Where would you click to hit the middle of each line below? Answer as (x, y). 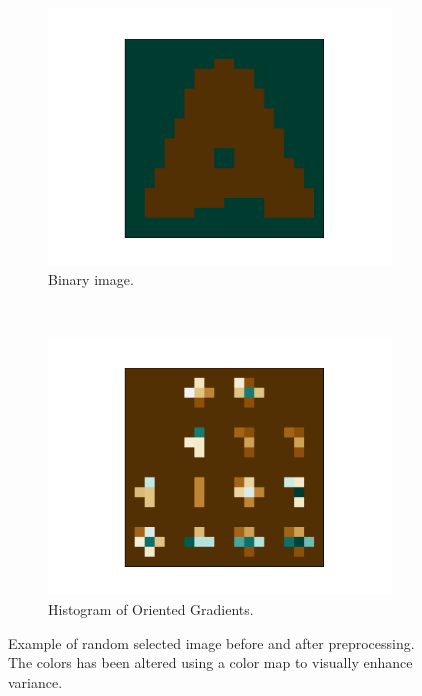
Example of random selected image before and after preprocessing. (211, 642)
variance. (35, 681)
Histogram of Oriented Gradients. (151, 608)
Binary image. (91, 279)
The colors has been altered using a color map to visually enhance (210, 662)
